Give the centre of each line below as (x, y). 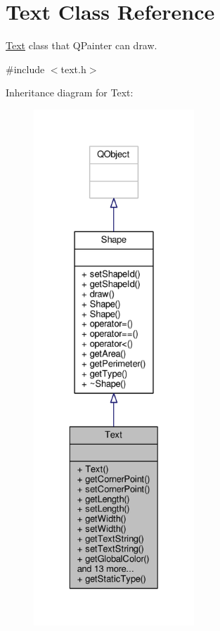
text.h (73, 69)
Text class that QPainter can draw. (82, 45)
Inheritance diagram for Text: (70, 93)
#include (25, 69)
